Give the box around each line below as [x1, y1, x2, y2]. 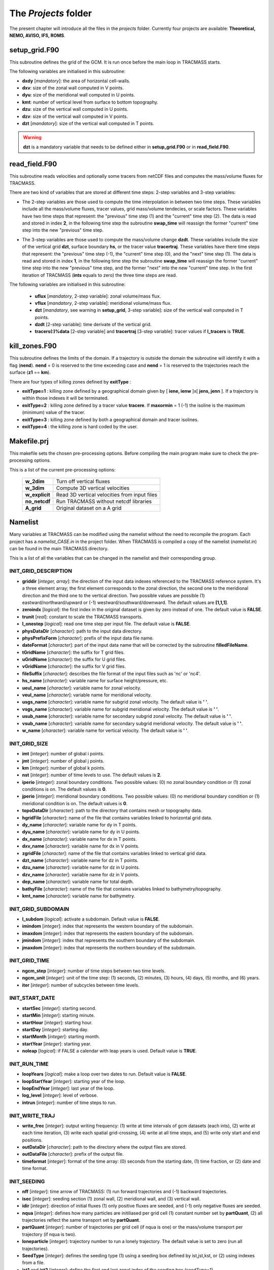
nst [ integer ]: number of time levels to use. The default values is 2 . [22, 772, 162, 778]
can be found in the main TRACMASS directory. [9, 546, 109, 552]
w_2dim [25, 478, 45, 485]
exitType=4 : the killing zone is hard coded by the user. [22, 423, 138, 429]
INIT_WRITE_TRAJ [9, 1112, 55, 1119]
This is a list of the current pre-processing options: [9, 466, 116, 472]
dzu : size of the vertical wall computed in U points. [22, 106, 129, 112]
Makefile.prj [9, 437, 49, 446]
